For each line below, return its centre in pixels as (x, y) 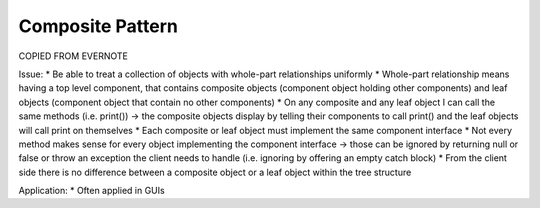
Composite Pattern (98, 26)
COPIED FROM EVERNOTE (73, 56)
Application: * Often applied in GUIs (91, 191)
